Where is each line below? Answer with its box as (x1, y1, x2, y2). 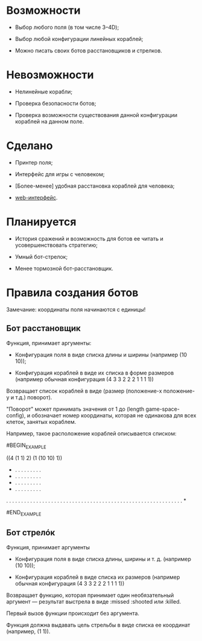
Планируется (6, 215, 77, 229)
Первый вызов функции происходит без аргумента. (6, 610, 140, 617)
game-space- (145, 405, 180, 412)
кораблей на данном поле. (14, 118, 84, 125)
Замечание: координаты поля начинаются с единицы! (6, 306, 146, 313)
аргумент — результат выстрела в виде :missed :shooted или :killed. (6, 598, 181, 605)
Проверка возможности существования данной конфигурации (14, 111, 178, 118)
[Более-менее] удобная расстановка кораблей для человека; (14, 182, 175, 189)
